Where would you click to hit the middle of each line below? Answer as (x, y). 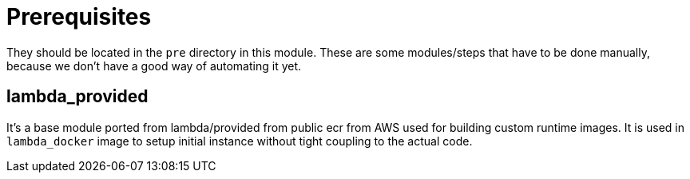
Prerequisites (79, 17)
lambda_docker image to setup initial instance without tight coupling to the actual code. (240, 141)
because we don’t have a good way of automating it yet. (154, 66)
